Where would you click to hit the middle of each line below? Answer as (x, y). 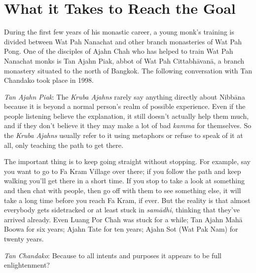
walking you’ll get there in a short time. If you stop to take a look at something (124, 181)
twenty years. (24, 239)
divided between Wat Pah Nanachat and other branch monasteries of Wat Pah (123, 41)
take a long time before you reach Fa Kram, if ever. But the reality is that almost (127, 200)
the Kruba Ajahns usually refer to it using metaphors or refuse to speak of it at (124, 135)
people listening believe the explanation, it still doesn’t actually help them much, (127, 116)
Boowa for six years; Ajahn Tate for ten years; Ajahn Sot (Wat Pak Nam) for (121, 229)
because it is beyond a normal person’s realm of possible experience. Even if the (125, 106)
